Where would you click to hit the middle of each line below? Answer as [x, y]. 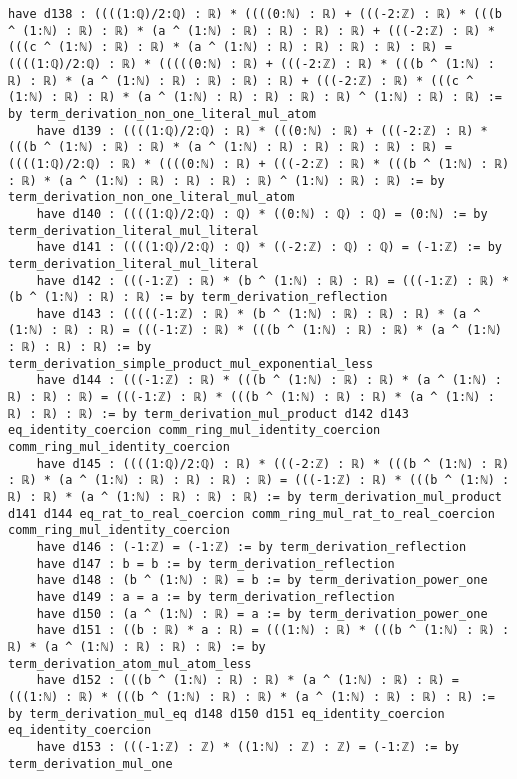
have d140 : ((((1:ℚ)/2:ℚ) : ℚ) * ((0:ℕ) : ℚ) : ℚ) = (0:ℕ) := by [262, 213]
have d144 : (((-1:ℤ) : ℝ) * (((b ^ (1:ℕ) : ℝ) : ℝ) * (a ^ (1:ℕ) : [269, 380]
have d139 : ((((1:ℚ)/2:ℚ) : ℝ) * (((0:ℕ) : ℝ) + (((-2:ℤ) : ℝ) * [262, 130]
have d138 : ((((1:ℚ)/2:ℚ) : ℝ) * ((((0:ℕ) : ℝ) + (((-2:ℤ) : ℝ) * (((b [255, 14]
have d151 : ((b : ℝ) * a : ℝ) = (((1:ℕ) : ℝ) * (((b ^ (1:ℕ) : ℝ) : [273, 630]
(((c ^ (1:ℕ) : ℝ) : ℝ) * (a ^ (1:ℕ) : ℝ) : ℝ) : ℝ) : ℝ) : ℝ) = [230, 47]
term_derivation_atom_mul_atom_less [130, 663]
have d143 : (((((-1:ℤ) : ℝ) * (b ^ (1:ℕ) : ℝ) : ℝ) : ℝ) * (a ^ [258, 313]
